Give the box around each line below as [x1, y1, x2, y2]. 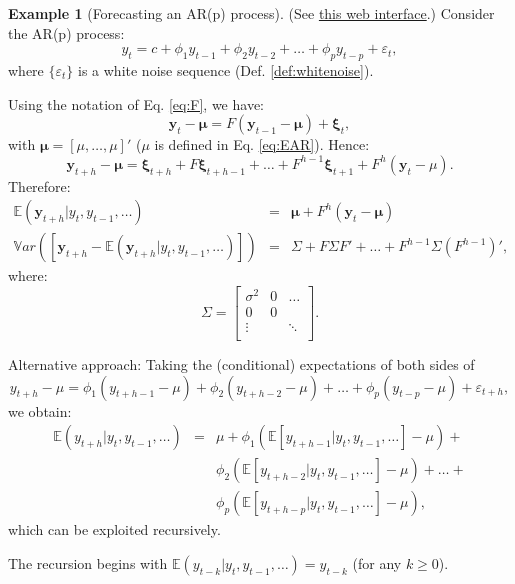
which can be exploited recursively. [8, 519, 221, 540]
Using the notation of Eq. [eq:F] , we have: [8, 93, 264, 114]
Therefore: [8, 175, 71, 196]
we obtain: [8, 400, 72, 421]
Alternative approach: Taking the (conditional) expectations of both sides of [8, 354, 475, 375]
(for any [352, 552, 402, 573]
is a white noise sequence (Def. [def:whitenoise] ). [78, 59, 374, 80]
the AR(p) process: [8, 22, 125, 43]
